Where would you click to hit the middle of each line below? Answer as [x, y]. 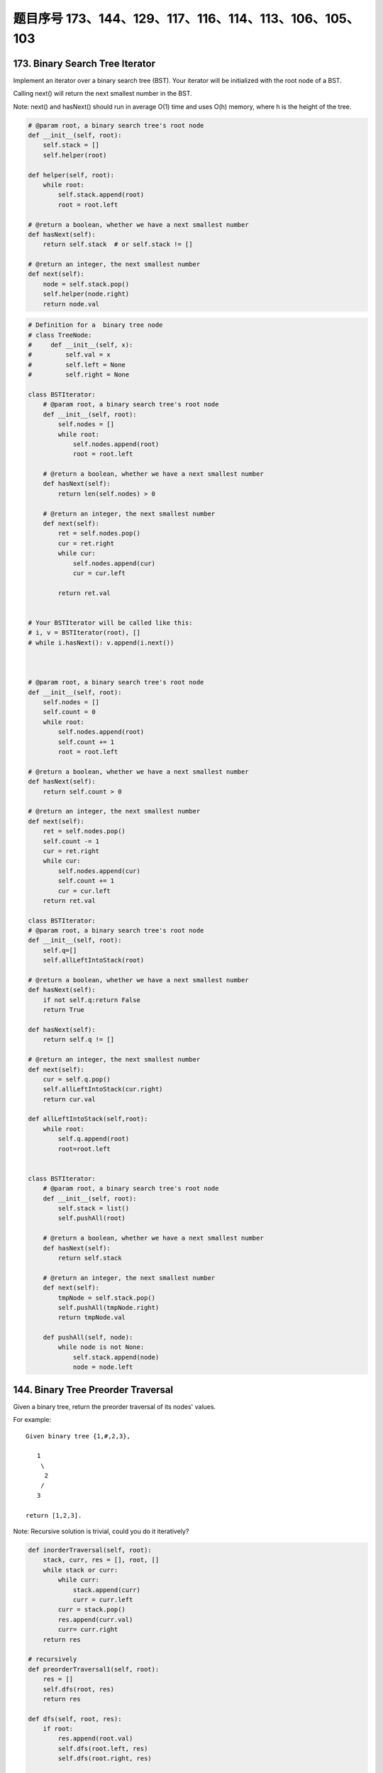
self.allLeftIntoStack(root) [94, 960]
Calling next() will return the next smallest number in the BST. [103, 94]
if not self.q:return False [92, 1000]
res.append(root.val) [95, 1739]
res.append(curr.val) [95, 1619]
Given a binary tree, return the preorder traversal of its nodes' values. [115, 1406]
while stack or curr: [81, 1570]
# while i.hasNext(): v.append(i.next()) [101, 643]
